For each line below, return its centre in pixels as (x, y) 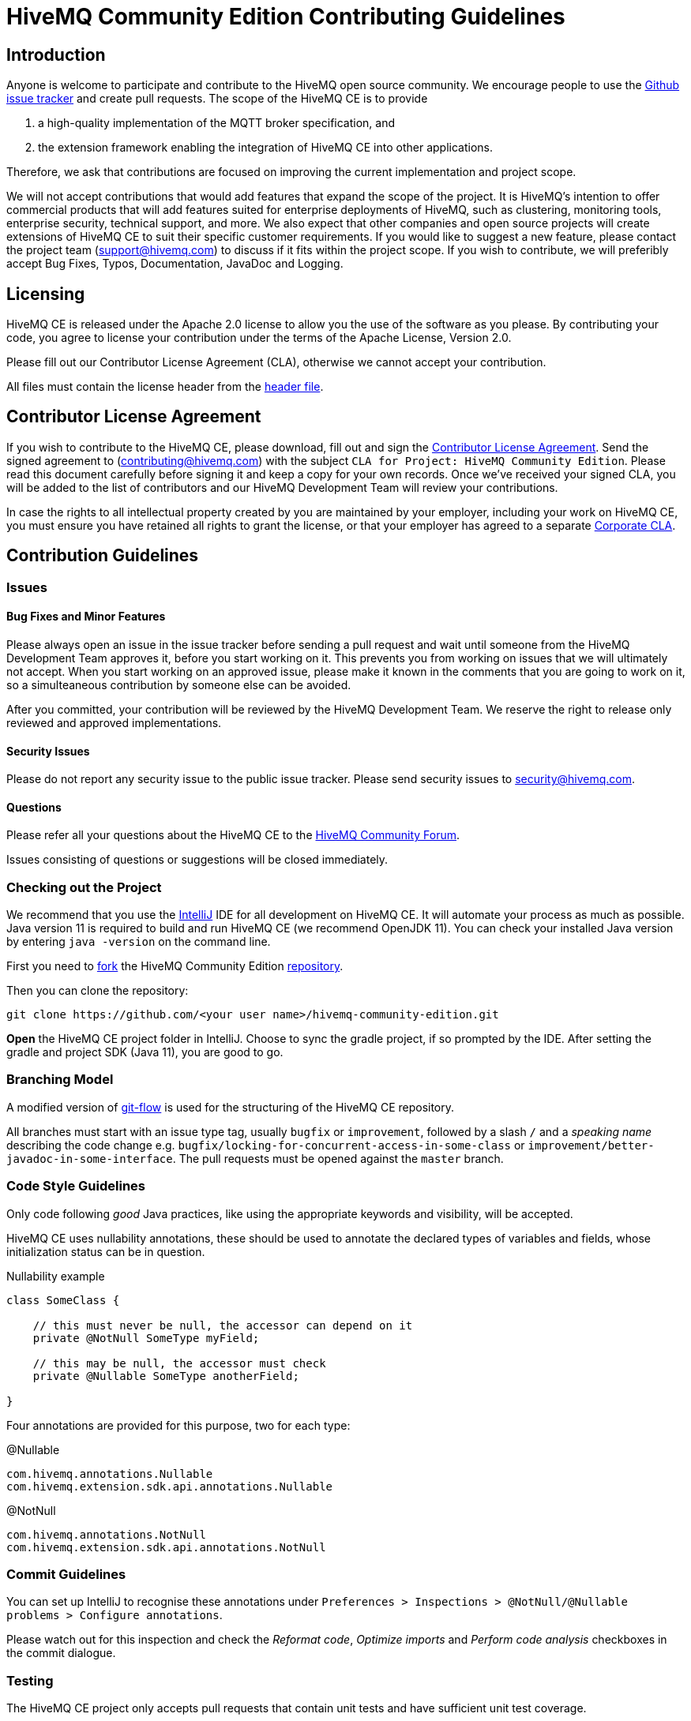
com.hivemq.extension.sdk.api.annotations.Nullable (170, 1486)
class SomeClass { (63, 1300)
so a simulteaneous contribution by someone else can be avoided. (179, 684)
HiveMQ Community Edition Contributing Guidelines (286, 17)
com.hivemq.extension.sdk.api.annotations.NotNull (166, 1547)
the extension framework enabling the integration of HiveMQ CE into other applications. (265, 148)
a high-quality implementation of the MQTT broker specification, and (217, 123)
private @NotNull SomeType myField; (146, 1338)
